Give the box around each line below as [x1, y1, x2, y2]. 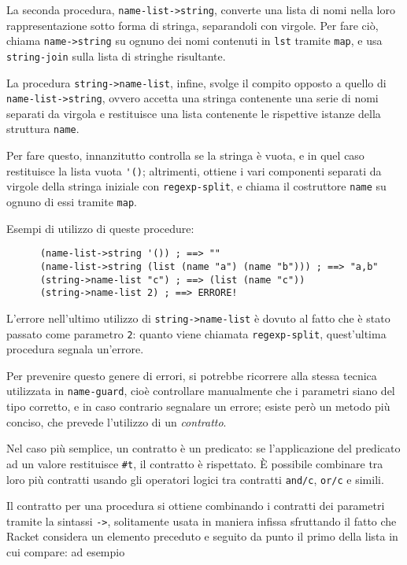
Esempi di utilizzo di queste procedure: [6, 220, 194, 236]
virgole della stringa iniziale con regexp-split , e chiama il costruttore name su [6, 178, 387, 194]
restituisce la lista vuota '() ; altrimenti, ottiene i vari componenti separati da [6, 162, 382, 179]
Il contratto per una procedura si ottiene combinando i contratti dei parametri [6, 497, 385, 514]
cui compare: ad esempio [6, 544, 125, 559]
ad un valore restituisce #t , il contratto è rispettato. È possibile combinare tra [6, 455, 383, 471]
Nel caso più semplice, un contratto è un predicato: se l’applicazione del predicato [6, 440, 401, 456]
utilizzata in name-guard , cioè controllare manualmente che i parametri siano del [6, 382, 395, 399]
